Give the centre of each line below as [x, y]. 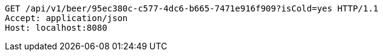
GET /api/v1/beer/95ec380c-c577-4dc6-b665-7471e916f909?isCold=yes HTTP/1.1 [192, 8]
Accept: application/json [66, 18]
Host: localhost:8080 [56, 28]
